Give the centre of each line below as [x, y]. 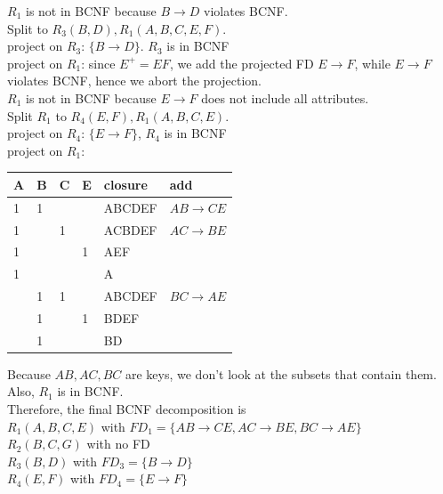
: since [98, 63]
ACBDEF [130, 229]
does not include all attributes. [285, 97]
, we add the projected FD [242, 63]
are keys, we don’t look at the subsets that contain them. [281, 373]
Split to [28, 28]
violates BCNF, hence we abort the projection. [134, 81]
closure [125, 184]
